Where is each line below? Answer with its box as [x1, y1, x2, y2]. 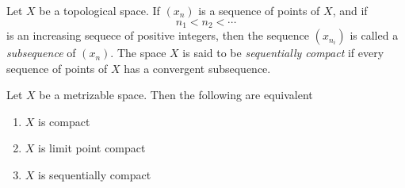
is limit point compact [38, 140, 146, 156]
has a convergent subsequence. [124, 59, 271, 76]
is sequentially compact [38, 167, 151, 183]
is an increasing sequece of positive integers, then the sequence [6, 27, 309, 44]
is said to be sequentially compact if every [182, 44, 384, 61]
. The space [110, 44, 166, 61]
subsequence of [6, 44, 76, 61]
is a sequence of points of [198, 2, 320, 18]
